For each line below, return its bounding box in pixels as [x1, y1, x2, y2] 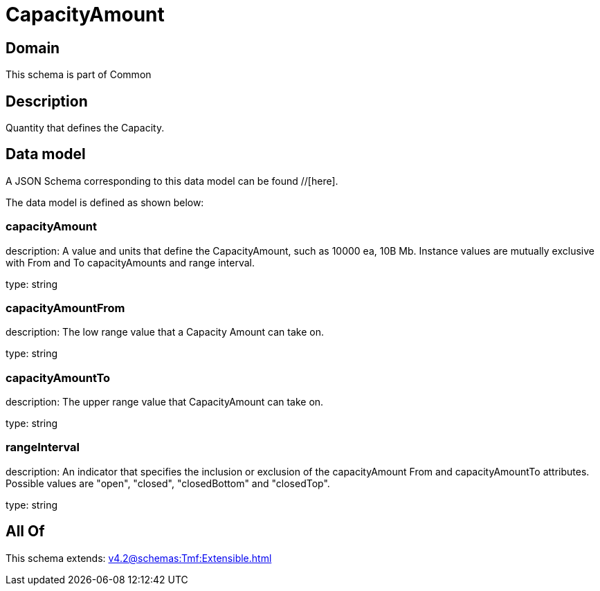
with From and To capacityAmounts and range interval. [6, 256, 255, 269]
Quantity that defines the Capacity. [6, 122, 165, 134]
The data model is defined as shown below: [6, 196, 204, 208]
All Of [6, 522, 45, 540]
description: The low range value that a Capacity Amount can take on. [6, 326, 324, 338]
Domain [6, 39, 60, 57]
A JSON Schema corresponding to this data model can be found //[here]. [6, 174, 338, 187]
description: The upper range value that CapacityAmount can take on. [6, 396, 324, 408]
